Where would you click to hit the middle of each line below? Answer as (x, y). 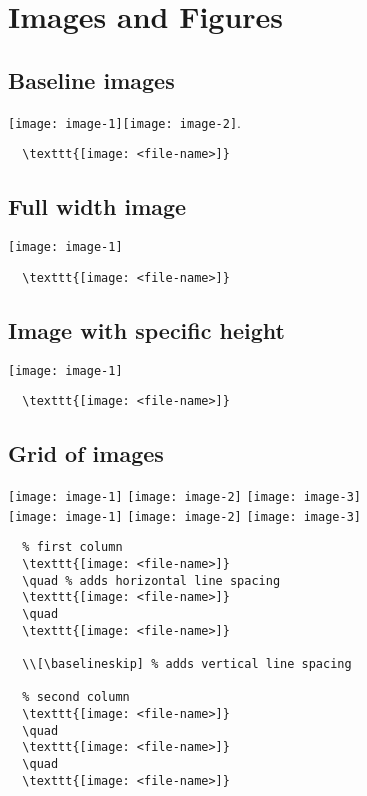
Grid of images (86, 453)
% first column (72, 547)
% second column (76, 697)
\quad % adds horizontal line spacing (151, 580)
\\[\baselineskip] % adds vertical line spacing (187, 664)
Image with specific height (146, 329)
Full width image (97, 206)
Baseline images (91, 79)
